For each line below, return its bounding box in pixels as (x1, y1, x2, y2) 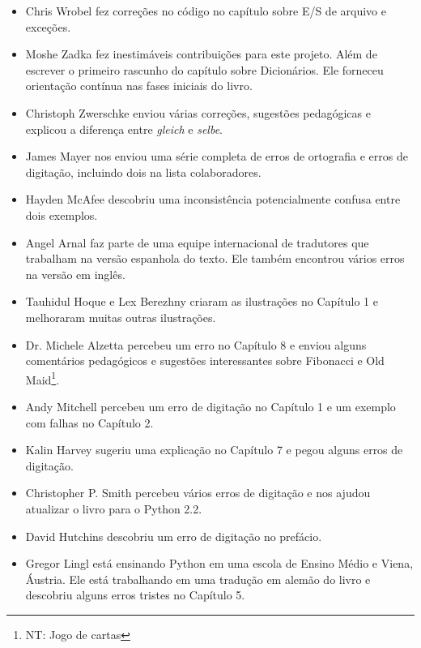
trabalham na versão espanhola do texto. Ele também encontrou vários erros (25, 250, 405, 267)
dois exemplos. (25, 206, 98, 223)
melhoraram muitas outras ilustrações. (25, 308, 216, 325)
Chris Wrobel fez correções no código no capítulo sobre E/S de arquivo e (25, 2, 386, 19)
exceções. (25, 18, 71, 35)
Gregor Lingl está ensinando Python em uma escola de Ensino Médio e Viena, (25, 555, 414, 572)
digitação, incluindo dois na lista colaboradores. (25, 163, 262, 180)
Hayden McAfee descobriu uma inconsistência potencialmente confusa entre (25, 191, 401, 208)
